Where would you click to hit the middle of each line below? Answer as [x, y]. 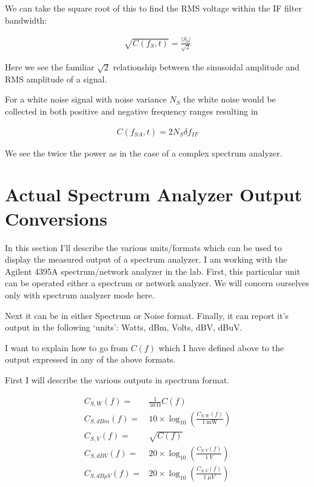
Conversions [56, 218]
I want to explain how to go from [67, 347]
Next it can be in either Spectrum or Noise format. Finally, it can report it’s [147, 315]
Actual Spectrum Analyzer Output [154, 194]
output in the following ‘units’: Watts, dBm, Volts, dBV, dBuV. [124, 327]
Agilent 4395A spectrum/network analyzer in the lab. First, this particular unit [153, 271]
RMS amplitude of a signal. [56, 79]
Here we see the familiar [50, 67]
